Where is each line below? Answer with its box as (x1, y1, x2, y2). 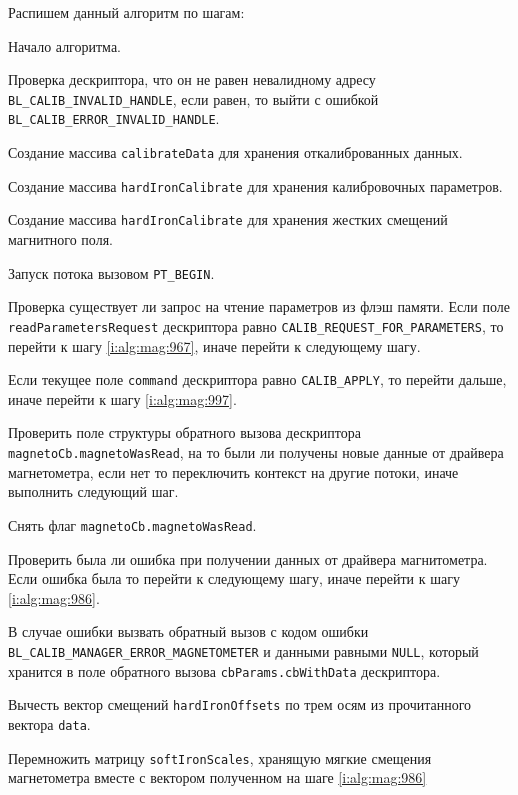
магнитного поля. (8, 229, 113, 250)
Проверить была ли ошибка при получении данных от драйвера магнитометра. (8, 548, 488, 569)
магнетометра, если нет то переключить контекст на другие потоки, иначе (8, 461, 459, 482)
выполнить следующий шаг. (8, 481, 179, 502)
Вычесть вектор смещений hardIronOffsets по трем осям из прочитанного (8, 694, 472, 715)
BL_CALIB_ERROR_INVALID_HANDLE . (8, 108, 220, 129)
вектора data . (8, 713, 91, 734)
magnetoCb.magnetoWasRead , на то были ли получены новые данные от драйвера (8, 442, 504, 462)
